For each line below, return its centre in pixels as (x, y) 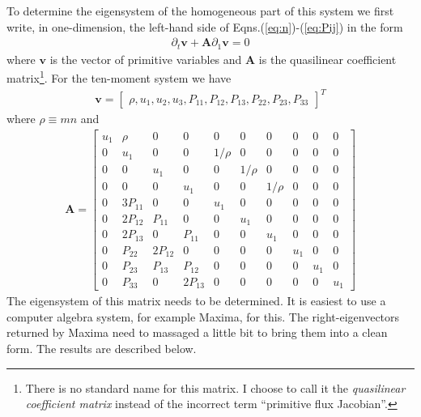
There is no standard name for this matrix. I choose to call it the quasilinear (215, 387)
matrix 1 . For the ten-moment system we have (119, 77)
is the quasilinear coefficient (327, 59)
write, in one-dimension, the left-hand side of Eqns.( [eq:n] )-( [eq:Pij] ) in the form (205, 26)
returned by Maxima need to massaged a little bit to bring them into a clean (197, 332)
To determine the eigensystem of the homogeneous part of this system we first (200, 11)
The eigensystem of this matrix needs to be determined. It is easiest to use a (196, 301)
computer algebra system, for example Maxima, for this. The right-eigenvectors (203, 316)
